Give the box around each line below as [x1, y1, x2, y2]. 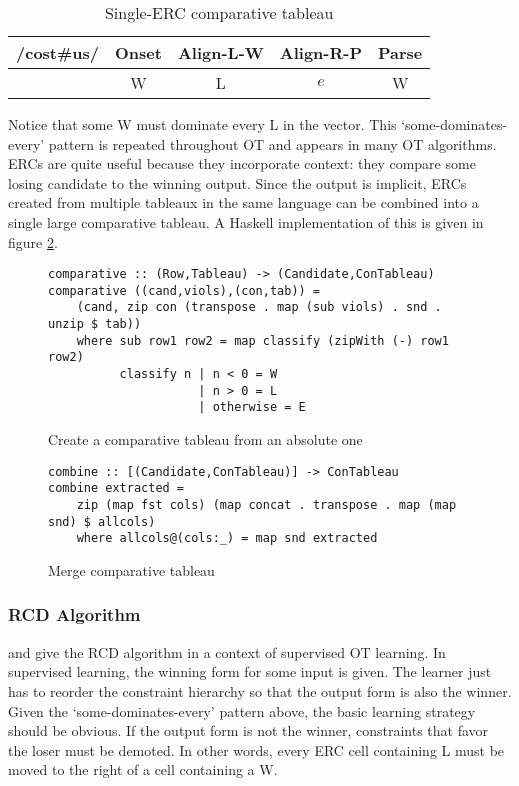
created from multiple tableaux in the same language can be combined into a [8, 192, 479, 213]
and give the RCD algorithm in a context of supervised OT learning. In [8, 641, 446, 662]
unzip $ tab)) [48, 317, 142, 332]
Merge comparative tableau [48, 559, 215, 580]
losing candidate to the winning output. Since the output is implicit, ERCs [8, 172, 467, 193]
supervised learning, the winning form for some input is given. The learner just [8, 661, 492, 682]
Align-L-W [177, 41, 264, 64]
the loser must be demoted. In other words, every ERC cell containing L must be [8, 739, 505, 760]
